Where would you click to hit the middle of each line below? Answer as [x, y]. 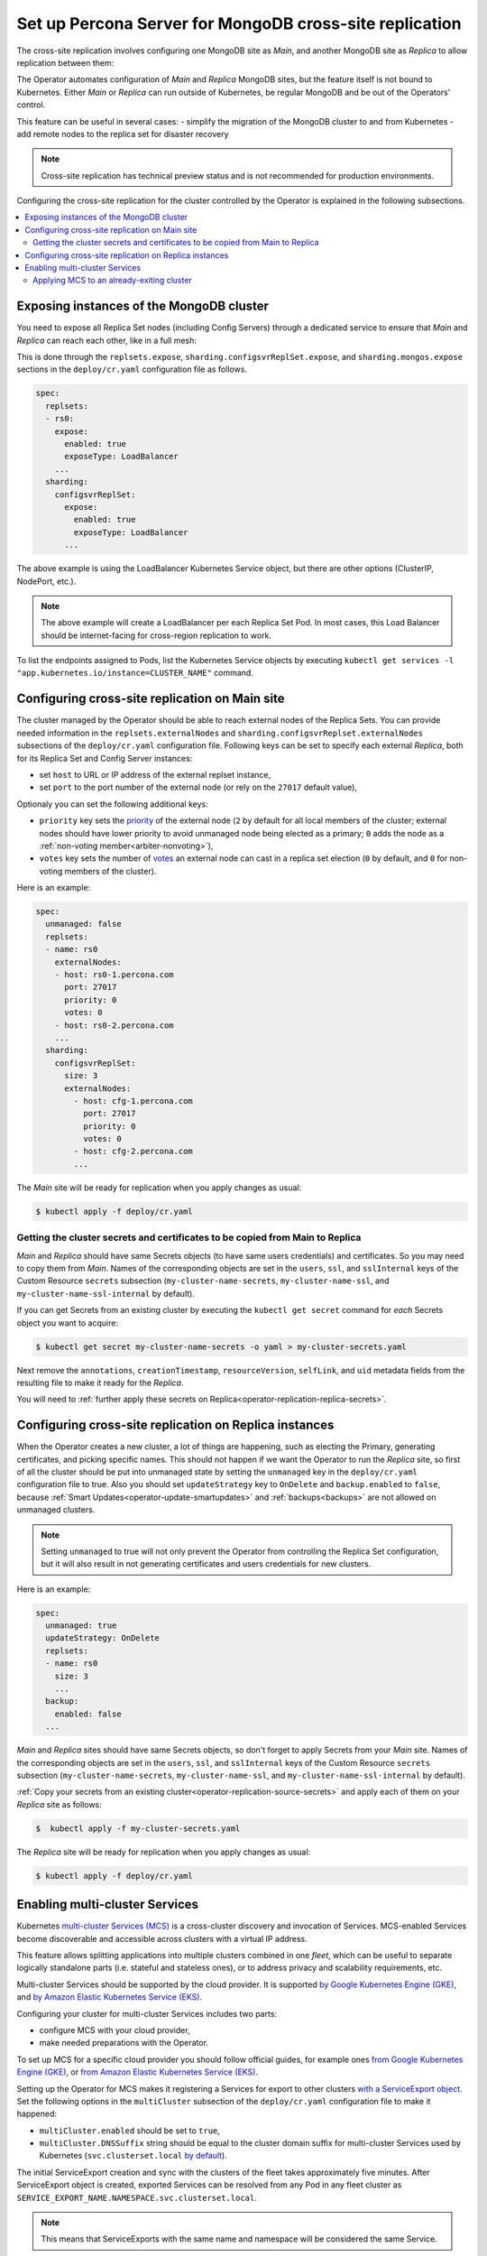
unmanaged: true [81, 1626]
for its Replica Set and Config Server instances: [105, 758]
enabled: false [88, 1714]
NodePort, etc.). [46, 581]
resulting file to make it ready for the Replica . [100, 1382]
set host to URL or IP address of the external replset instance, [155, 774]
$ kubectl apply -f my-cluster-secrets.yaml [138, 1828]
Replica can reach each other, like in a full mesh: [107, 340]
